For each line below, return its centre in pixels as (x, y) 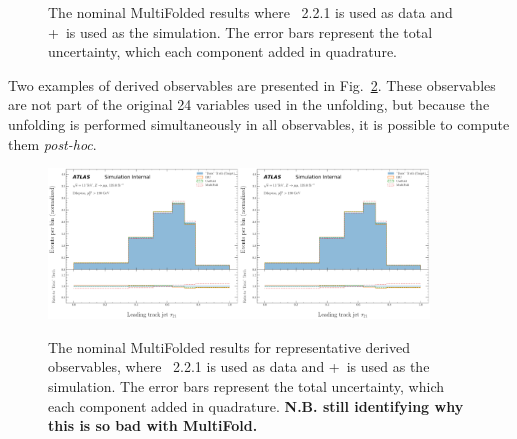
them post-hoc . (52, 143)
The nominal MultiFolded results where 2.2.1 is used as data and (250, 12)
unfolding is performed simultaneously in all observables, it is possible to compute (259, 123)
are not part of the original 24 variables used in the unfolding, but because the (249, 104)
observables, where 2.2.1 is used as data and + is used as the (239, 366)
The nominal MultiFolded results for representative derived (229, 346)
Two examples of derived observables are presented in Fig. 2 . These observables (252, 84)
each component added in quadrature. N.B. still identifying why (256, 405)
